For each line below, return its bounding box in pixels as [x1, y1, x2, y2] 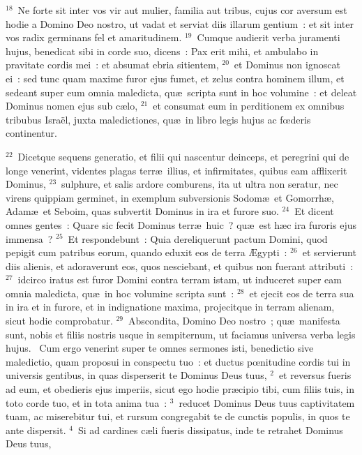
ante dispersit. [6, 422, 66, 437]
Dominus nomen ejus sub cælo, [6, 98, 138, 113]
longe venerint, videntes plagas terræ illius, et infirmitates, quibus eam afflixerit [6, 163, 347, 177]
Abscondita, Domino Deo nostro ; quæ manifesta [128, 313, 340, 328]
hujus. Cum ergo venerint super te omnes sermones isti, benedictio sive [6, 341, 314, 355]
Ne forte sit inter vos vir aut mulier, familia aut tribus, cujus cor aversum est [17, 3, 347, 17]
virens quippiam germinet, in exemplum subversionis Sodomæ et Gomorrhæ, [6, 190, 334, 204]
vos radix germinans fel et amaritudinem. [6, 30, 182, 45]
